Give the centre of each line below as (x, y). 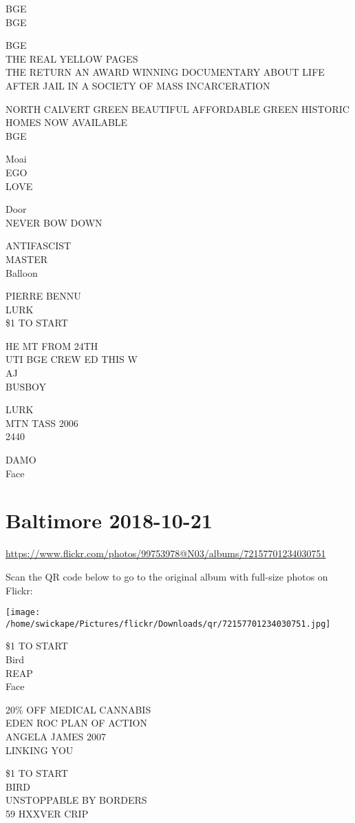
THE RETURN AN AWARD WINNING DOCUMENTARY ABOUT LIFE (165, 72)
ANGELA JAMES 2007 (56, 736)
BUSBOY (26, 386)
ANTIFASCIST (39, 246)
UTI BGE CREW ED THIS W (72, 359)
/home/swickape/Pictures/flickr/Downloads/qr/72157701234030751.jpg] (168, 624)
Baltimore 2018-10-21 (109, 520)
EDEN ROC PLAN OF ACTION (76, 723)
